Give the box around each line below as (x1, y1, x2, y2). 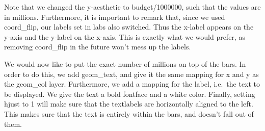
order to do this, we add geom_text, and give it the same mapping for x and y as (4, 68, 259, 79)
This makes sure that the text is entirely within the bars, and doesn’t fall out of (4, 108, 254, 119)
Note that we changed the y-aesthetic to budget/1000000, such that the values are (4, 2, 261, 12)
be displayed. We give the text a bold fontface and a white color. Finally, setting (4, 88, 255, 99)
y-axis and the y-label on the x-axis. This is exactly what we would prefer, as (4, 31, 245, 42)
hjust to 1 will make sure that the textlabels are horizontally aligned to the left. (4, 98, 253, 109)
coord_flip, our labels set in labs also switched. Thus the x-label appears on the (4, 21, 254, 32)
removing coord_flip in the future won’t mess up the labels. (4, 41, 191, 52)
